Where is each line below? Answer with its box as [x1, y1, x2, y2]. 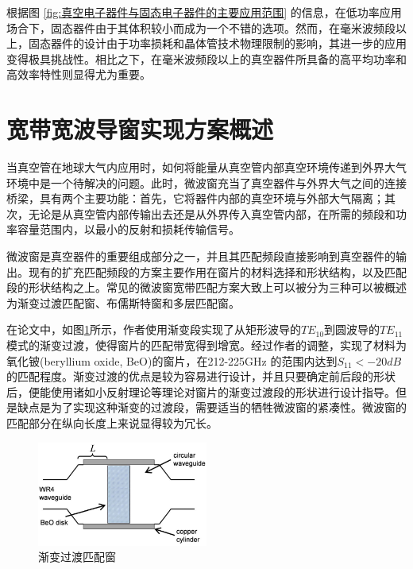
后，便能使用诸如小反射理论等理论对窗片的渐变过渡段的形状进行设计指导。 [6, 383, 396, 400]
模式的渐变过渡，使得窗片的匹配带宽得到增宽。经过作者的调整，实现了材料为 [6, 337, 407, 354]
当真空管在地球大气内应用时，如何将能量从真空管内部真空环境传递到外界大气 [6, 159, 407, 176]
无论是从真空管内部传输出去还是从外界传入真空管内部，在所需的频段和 [28, 205, 396, 222]
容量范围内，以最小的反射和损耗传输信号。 [17, 221, 240, 238]
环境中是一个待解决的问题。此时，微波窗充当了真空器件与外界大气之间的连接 [6, 174, 407, 191]
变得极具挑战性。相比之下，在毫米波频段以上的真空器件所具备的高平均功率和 [6, 50, 407, 67]
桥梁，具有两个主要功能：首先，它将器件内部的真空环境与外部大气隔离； [6, 190, 384, 207]
